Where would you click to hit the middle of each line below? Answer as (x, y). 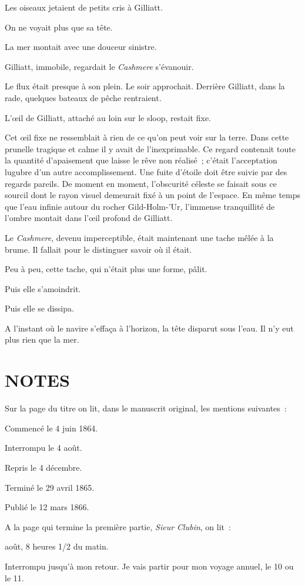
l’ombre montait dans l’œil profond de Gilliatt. (89, 218)
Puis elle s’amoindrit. (43, 288)
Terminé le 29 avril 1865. (50, 487)
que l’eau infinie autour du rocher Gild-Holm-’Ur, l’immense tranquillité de (140, 206)
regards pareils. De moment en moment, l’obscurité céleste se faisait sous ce (141, 183)
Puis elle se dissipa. (39, 308)
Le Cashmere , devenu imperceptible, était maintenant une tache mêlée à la (139, 237)
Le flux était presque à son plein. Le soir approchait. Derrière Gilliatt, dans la (145, 86)
